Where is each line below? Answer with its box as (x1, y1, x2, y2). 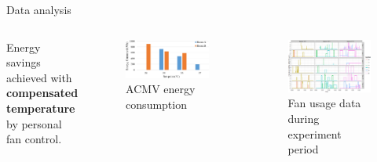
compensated (6, 85, 79, 101)
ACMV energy (126, 81, 196, 97)
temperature (6, 99, 75, 116)
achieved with (6, 69, 72, 85)
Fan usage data (287, 95, 361, 111)
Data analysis (6, 2, 71, 17)
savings (6, 54, 41, 70)
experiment (287, 125, 342, 142)
